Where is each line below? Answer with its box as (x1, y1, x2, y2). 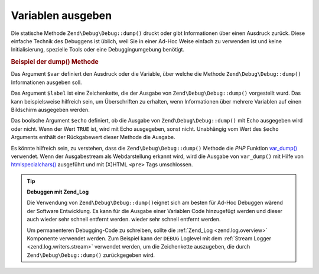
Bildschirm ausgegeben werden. (11, 106, 90, 113)
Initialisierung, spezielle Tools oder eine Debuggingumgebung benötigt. (11, 46, 185, 53)
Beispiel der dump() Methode (11, 58, 99, 66)
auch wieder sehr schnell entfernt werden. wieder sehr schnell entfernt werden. (27, 216, 221, 223)
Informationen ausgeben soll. (11, 79, 82, 86)
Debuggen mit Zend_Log (27, 188, 89, 195)
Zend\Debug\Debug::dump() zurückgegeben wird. (27, 252, 155, 259)
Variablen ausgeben (11, 9, 112, 22)
